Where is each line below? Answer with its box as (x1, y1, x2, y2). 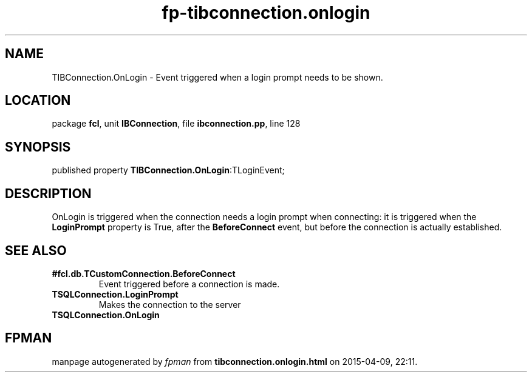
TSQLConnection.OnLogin (52, 309, 160, 320)
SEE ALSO (5, 242, 67, 258)
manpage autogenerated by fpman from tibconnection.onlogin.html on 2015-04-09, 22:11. (52, 356, 418, 367)
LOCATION (5, 93, 71, 108)
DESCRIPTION (5, 185, 92, 201)
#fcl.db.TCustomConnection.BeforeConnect (52, 268, 236, 279)
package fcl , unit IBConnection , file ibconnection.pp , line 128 (52, 118, 301, 129)
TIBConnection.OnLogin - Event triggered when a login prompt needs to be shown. (52, 72, 383, 82)
